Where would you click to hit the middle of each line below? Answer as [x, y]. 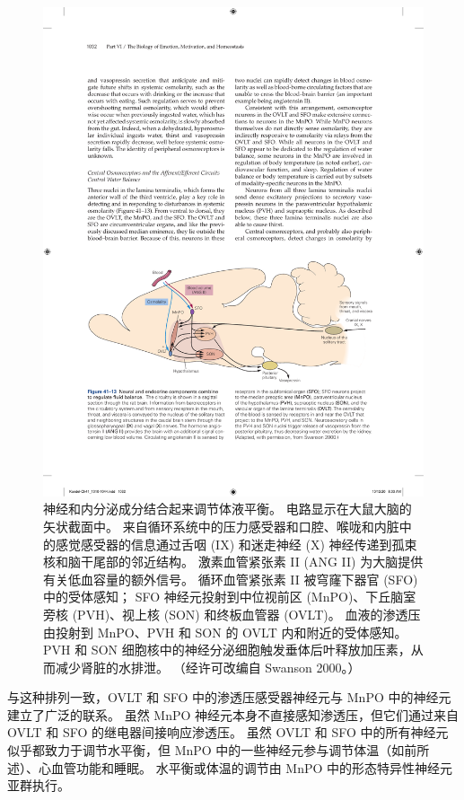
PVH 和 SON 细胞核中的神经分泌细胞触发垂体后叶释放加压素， [227, 650]
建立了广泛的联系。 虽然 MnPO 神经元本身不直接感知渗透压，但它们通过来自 [233, 714]
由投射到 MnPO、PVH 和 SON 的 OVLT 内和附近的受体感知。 [225, 632]
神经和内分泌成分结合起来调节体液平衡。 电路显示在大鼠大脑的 [228, 509]
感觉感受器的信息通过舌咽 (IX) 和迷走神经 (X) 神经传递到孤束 [236, 544]
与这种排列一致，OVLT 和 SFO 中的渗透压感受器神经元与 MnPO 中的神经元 [229, 697]
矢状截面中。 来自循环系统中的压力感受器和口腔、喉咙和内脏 [221, 526]
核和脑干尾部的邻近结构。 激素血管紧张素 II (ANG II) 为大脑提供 [233, 562]
